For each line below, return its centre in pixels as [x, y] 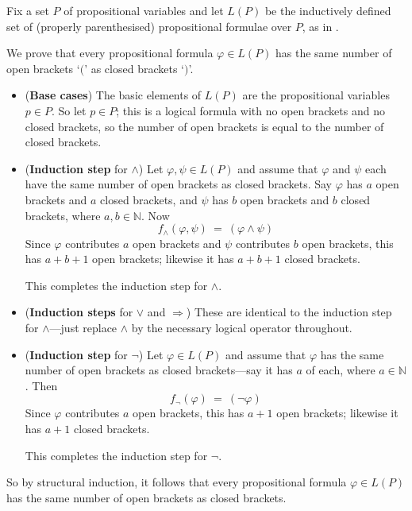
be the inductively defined [328, 10]
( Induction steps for [79, 312]
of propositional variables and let [144, 10]
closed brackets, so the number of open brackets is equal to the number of [204, 126]
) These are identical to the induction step [289, 312]
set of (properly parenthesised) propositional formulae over [149, 26]
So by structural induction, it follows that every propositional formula [177, 482]
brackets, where [63, 215]
